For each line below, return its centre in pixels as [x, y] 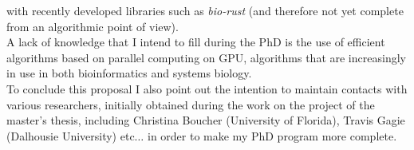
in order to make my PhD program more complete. [272, 135]
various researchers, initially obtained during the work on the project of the [191, 104]
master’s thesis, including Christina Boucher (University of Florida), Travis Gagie [206, 120]
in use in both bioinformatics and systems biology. [129, 73]
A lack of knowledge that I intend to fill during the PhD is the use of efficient [196, 42]
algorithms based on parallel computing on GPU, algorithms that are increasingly [206, 57]
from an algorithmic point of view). [93, 26]
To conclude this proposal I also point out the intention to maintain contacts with [207, 88]
